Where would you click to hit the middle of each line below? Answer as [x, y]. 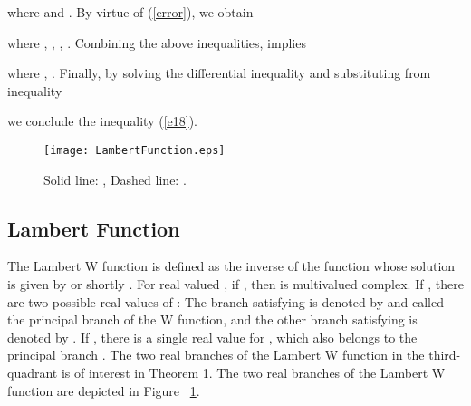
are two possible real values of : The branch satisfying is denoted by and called [226, 301]
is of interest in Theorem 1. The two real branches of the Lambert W [253, 372]
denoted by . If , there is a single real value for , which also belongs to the [212, 337]
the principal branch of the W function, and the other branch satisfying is [212, 319]
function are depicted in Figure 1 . [104, 390]
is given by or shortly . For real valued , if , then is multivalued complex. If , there [235, 284]
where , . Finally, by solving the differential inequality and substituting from [219, 73]
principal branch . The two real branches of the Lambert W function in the [216, 355]
